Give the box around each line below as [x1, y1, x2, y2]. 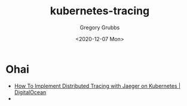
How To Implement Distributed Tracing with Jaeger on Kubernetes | [14, 82, 180, 89]
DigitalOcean [14, 88, 47, 96]
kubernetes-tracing [50, 4, 150, 18]
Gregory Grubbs [79, 24, 120, 31]
